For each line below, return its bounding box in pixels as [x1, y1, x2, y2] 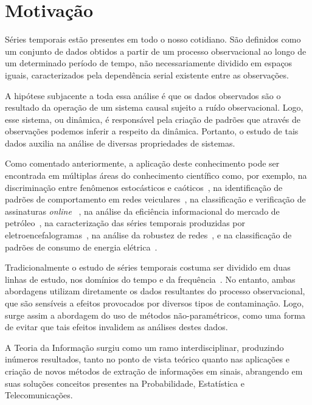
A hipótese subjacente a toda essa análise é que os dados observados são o [5, 89, 281, 102]
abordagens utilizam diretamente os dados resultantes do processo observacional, [5, 285, 305, 297]
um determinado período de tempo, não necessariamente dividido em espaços [5, 57, 293, 69]
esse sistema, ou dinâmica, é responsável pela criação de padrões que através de [5, 112, 301, 125]
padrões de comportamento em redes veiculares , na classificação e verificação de [5, 193, 306, 206]
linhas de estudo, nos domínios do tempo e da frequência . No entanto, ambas [5, 272, 296, 285]
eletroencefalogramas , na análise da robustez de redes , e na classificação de [5, 229, 292, 241]
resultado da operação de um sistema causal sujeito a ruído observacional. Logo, [5, 101, 303, 114]
